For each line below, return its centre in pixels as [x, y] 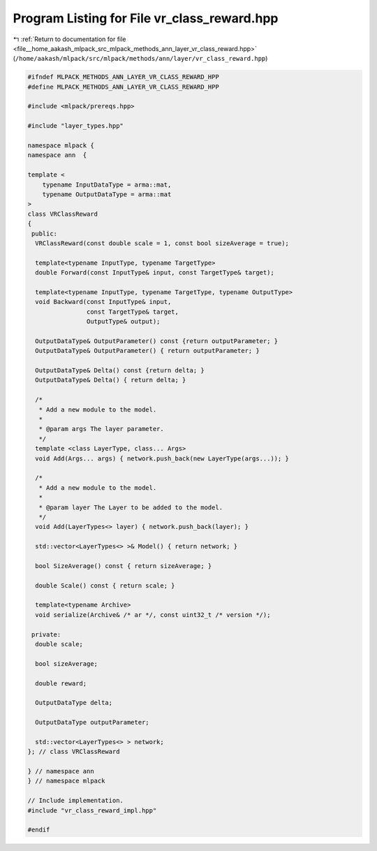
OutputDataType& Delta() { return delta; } [111, 380]
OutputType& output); [123, 322]
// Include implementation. [75, 801]
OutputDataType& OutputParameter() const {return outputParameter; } [157, 341]
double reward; [61, 683]
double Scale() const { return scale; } [105, 585]
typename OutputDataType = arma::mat [107, 195]
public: [45, 233]
